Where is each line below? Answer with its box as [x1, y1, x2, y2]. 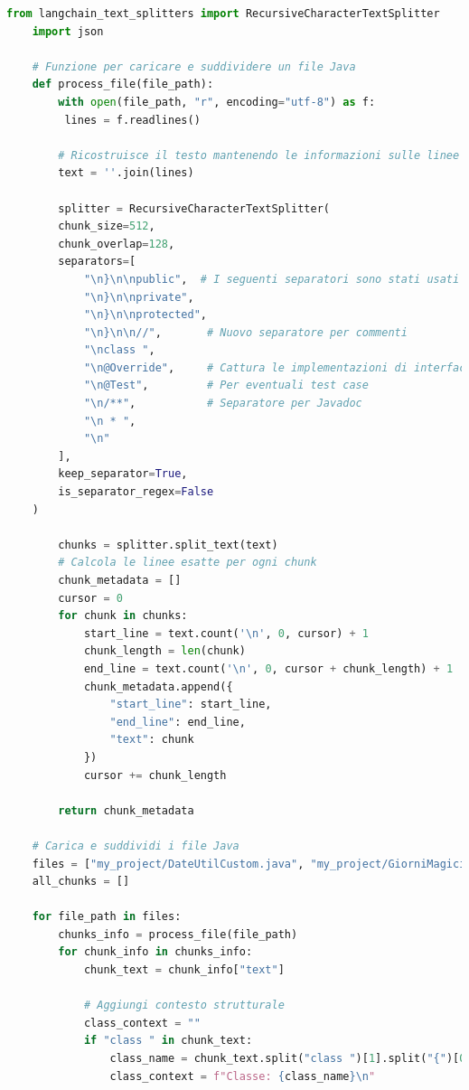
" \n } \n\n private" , [83, 290, 194, 304]
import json [32, 24, 104, 38]
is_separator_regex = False [58, 485, 214, 499]
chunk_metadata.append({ [83, 680, 233, 693]
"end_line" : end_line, [109, 715, 246, 728]
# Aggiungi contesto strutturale [83, 999, 285, 1012]
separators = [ [58, 255, 136, 268]
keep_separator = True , [58, 467, 188, 481]
